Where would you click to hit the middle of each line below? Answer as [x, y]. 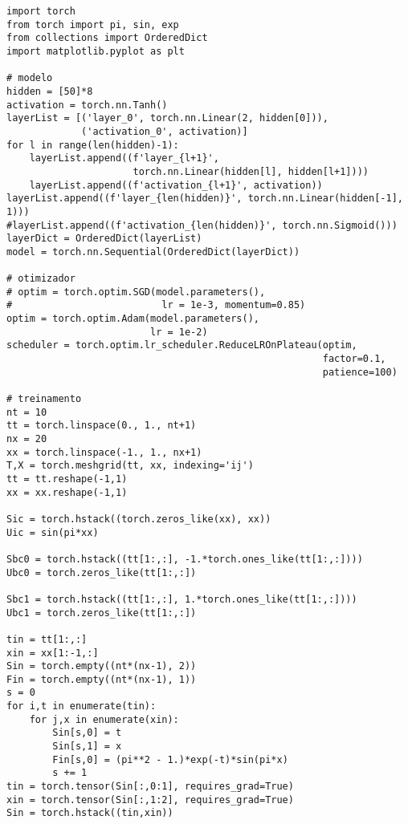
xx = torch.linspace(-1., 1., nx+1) [104, 452]
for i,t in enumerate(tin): [82, 706]
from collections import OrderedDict [107, 38]
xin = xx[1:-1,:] [53, 653]
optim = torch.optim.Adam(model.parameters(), [133, 319]
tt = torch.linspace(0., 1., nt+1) [102, 426]
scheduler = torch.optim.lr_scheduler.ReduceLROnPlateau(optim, [182, 345]
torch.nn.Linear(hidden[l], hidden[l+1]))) [251, 171]
